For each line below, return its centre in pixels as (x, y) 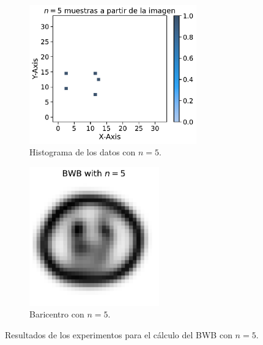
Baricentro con (57, 314)
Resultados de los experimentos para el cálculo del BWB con (119, 334)
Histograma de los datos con (83, 152)
